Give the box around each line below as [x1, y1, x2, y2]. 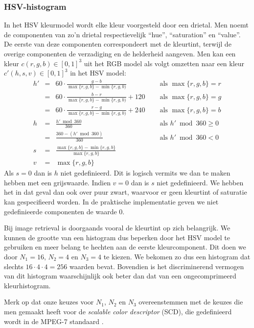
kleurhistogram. [4, 280, 51, 290]
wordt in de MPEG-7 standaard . [4, 316, 104, 326]
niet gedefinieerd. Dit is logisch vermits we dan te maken [60, 168, 231, 178]
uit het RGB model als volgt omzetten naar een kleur [84, 58, 245, 68]
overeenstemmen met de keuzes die [139, 297, 243, 307]
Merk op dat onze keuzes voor [4, 297, 94, 307]
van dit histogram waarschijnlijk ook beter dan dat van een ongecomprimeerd [4, 271, 236, 281]
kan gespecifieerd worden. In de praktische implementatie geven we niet [4, 196, 219, 206]
